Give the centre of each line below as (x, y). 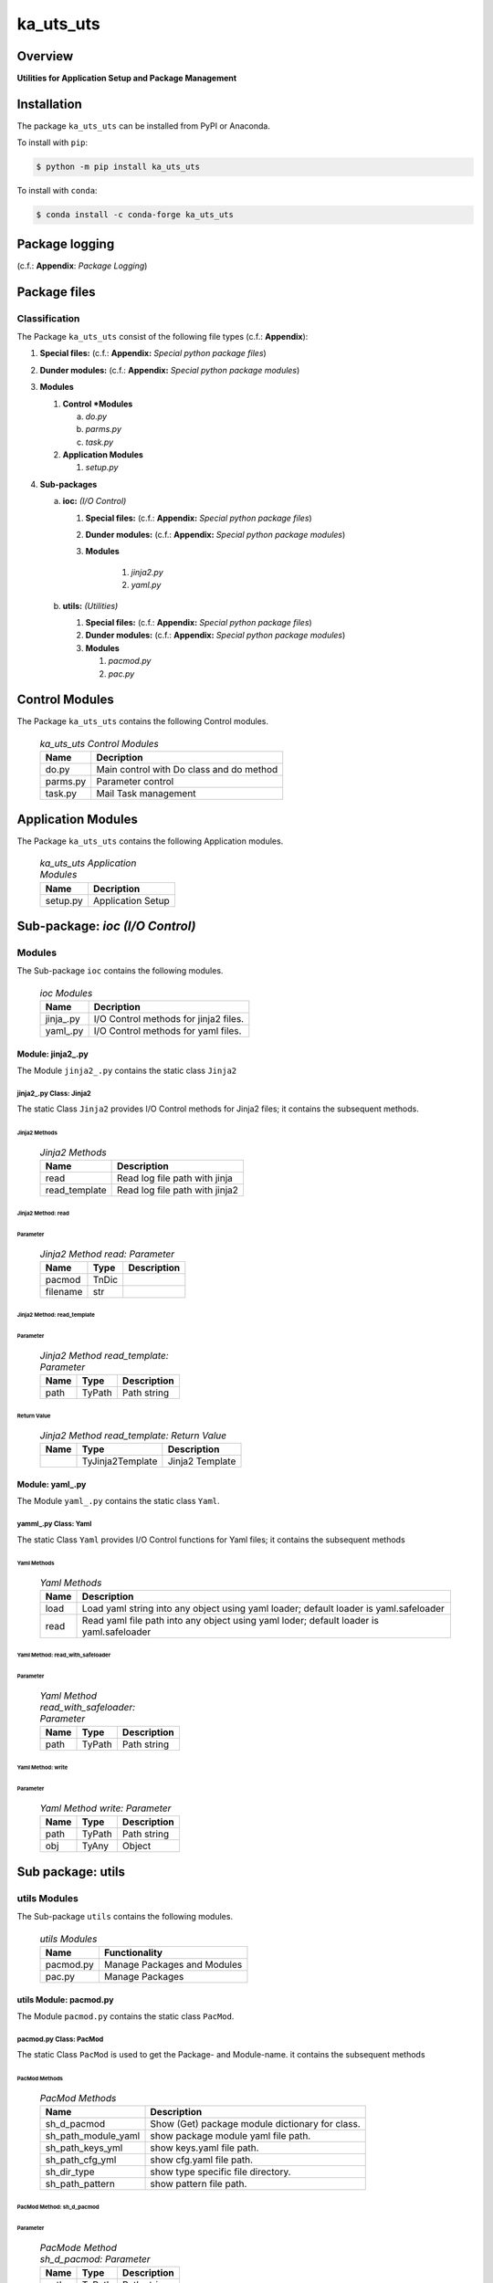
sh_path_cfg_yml (81, 2160)
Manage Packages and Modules (173, 1965)
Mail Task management (146, 794)
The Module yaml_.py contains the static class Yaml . (118, 1501)
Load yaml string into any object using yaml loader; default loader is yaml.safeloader (263, 1609)
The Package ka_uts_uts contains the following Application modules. (150, 841)
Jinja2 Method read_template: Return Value (133, 1436)
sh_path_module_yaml (93, 2136)
